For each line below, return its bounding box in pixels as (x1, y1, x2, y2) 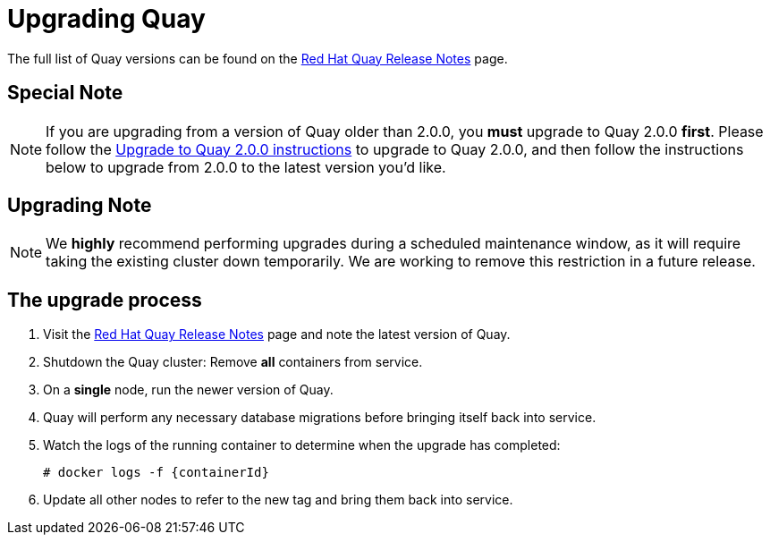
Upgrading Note (7, 194, 152, 217)
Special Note (7, 81, 123, 105)
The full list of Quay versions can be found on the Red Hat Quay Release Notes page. (7, 50, 508, 66)
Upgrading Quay (7, 4, 206, 34)
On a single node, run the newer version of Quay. (43, 382, 334, 398)
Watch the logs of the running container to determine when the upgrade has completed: (43, 437, 561, 453)
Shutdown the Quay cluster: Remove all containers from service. (43, 354, 423, 370)
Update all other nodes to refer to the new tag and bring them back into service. (43, 492, 513, 508)
